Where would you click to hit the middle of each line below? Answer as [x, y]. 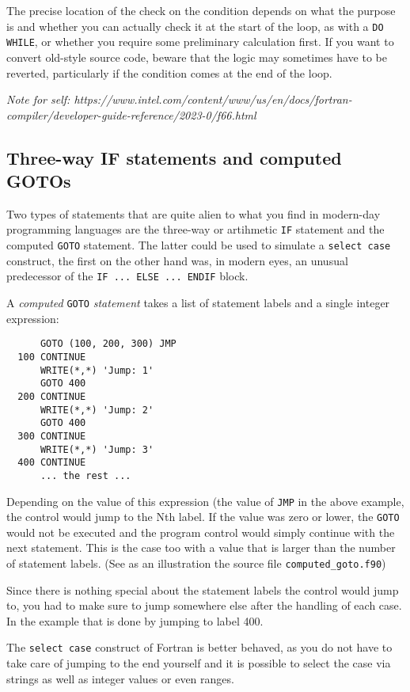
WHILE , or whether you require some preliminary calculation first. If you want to [200, 42]
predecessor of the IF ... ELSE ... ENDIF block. [127, 276]
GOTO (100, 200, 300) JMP [108, 344]
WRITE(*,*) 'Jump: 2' [97, 410]
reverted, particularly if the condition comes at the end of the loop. [169, 72]
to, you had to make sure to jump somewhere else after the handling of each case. [204, 605]
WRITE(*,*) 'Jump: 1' [97, 370]
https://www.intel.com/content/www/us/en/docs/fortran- [213, 99]
